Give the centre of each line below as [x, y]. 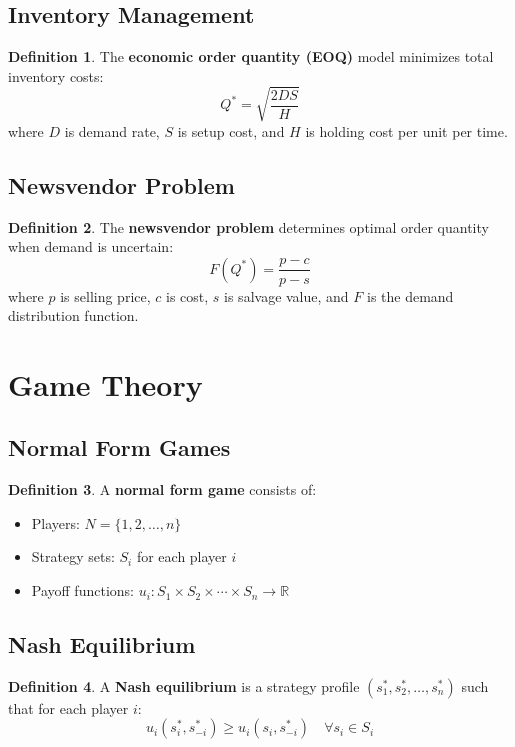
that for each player [68, 707]
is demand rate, [112, 130]
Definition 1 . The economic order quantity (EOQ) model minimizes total [251, 56]
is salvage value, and [286, 295]
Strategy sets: [73, 556]
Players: [55, 522]
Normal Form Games [119, 447]
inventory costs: [56, 75]
